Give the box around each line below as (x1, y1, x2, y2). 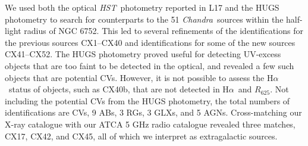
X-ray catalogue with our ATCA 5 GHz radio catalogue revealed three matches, (5, 117, 296, 130)
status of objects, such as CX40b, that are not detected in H (8, 83, 229, 95)
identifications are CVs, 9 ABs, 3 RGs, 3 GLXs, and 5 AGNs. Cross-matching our (5, 106, 302, 119)
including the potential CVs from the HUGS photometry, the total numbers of (5, 94, 290, 107)
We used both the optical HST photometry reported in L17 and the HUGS (5, 1, 279, 13)
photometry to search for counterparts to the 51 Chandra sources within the (5, 13, 284, 25)
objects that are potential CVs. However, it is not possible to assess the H (5, 71, 274, 83)
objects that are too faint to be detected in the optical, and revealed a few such (5, 59, 294, 72)
